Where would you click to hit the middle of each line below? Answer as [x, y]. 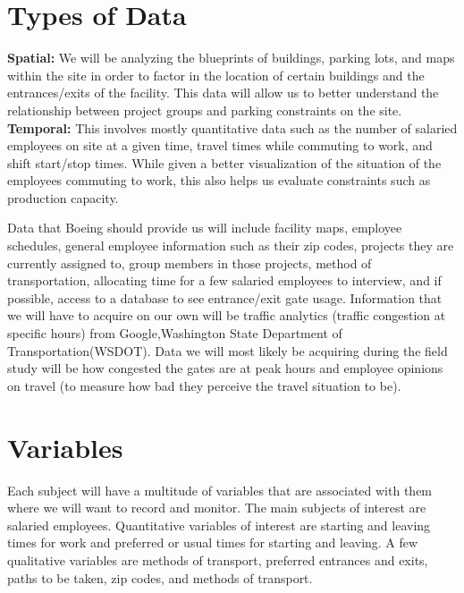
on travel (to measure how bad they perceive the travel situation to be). [204, 385]
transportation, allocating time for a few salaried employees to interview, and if [224, 280]
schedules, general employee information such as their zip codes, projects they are [231, 246]
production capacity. [63, 197]
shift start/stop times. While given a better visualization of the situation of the [224, 162]
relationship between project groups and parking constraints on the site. [205, 110]
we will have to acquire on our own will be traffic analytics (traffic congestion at [227, 315]
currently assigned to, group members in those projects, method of [190, 263]
